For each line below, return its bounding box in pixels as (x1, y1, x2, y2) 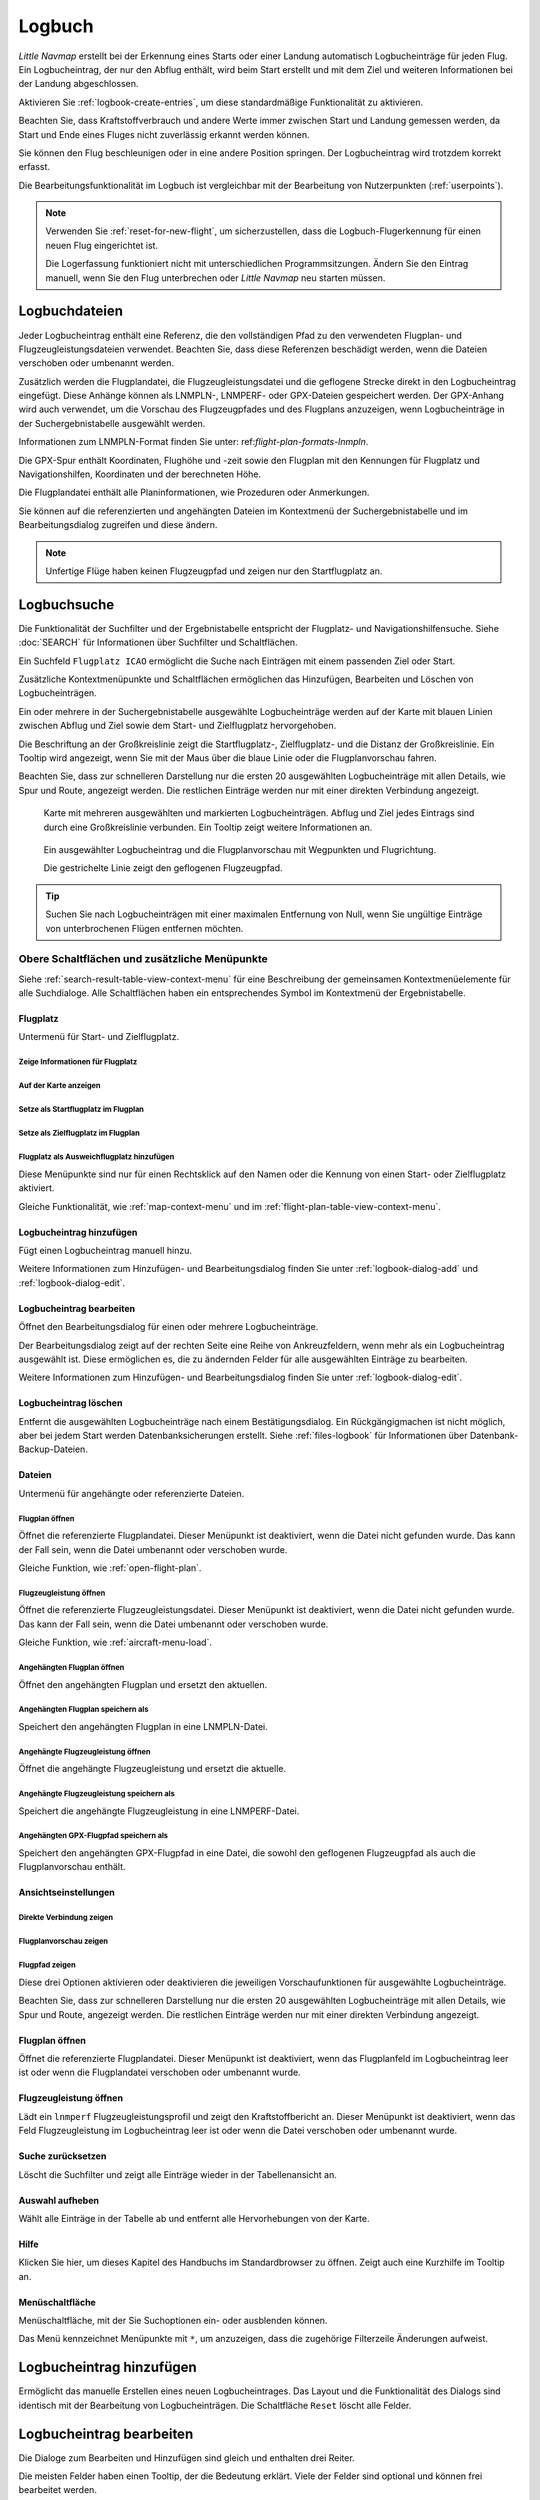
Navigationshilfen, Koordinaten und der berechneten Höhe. (18, 468, 262, 480)
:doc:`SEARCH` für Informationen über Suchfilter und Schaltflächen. (18, 636, 299, 649)
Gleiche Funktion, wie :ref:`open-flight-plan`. (18, 1562, 202, 1574)
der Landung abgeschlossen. (18, 78, 139, 90)
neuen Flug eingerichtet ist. (45, 239, 159, 251)
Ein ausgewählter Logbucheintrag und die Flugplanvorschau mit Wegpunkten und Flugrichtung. (43, 843, 437, 855)
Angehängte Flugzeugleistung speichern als (18, 1789, 175, 1799)
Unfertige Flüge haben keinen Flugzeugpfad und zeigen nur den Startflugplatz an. (45, 565, 383, 577)
